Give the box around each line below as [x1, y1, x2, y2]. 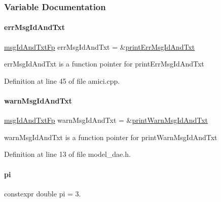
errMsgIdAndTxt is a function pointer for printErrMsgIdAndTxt [4, 58, 204, 69]
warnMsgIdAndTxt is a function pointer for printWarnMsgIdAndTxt [4, 131, 217, 142]
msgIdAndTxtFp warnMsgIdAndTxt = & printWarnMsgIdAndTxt [4, 115, 208, 125]
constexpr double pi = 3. [4, 188, 81, 198]
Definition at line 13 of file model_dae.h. [4, 149, 131, 159]
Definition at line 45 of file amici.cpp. [4, 75, 120, 86]
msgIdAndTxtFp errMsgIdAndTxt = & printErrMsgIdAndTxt [4, 41, 195, 52]
